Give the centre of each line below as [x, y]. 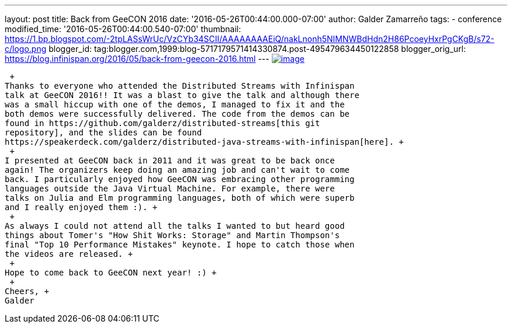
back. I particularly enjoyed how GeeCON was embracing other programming [180, 179]
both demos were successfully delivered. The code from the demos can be [177, 114]
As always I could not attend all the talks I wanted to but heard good [175, 226]
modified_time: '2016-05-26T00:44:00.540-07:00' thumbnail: [123, 29]
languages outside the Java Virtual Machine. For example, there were [170, 189]
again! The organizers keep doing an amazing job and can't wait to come [177, 170]
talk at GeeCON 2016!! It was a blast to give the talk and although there [182, 95]
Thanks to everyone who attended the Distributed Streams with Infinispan [180, 86]
